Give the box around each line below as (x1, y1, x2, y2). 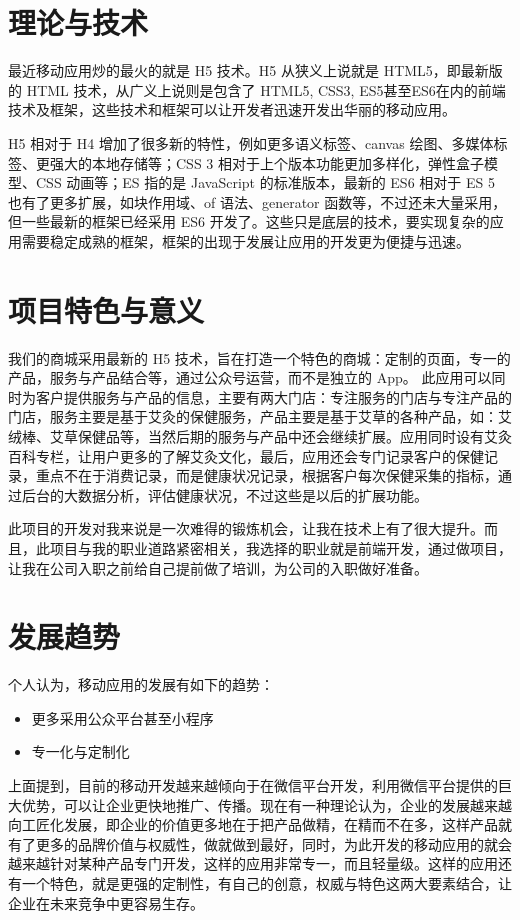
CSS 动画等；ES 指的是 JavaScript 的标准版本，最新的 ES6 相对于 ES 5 (35, 172, 495, 193)
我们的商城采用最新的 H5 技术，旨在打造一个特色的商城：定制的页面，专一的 (8, 347, 511, 368)
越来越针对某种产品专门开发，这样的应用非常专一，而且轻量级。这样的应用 (8, 853, 498, 874)
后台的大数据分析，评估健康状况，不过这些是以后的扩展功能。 (21, 484, 428, 505)
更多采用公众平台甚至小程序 (31, 707, 214, 728)
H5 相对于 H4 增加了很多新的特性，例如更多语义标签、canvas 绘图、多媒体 (8, 132, 494, 153)
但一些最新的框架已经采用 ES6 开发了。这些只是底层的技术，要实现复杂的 (8, 211, 490, 232)
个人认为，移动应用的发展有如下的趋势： (8, 674, 274, 695)
